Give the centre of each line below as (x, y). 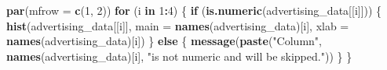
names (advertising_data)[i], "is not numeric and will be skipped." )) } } (179, 56)
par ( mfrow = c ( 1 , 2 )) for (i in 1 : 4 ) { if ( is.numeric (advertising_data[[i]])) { (194, 10)
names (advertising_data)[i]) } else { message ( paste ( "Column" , (164, 41)
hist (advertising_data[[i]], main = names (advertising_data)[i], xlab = (178, 25)
